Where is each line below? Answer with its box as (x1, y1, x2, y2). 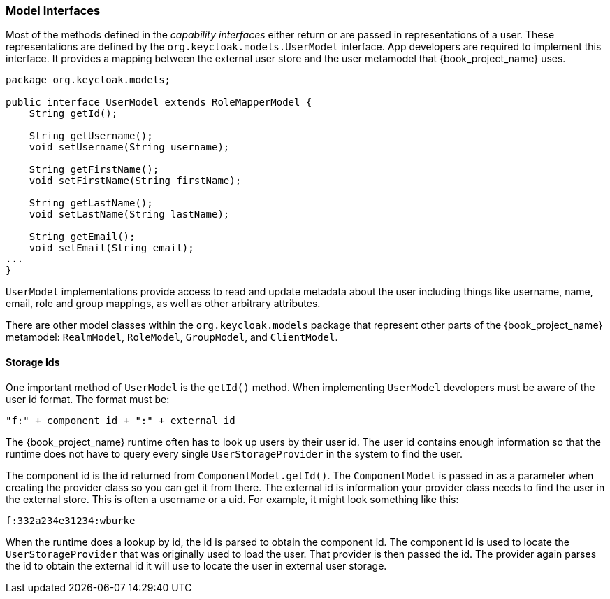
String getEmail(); (29, 231, 136, 243)
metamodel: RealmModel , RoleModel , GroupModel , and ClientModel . (6, 331, 338, 344)
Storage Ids (6, 355, 60, 368)
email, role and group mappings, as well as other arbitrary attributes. (6, 297, 321, 310)
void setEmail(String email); (29, 242, 194, 254)
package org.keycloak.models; (6, 74, 171, 86)
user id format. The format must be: (6, 393, 170, 405)
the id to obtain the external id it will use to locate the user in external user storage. (6, 559, 387, 572)
